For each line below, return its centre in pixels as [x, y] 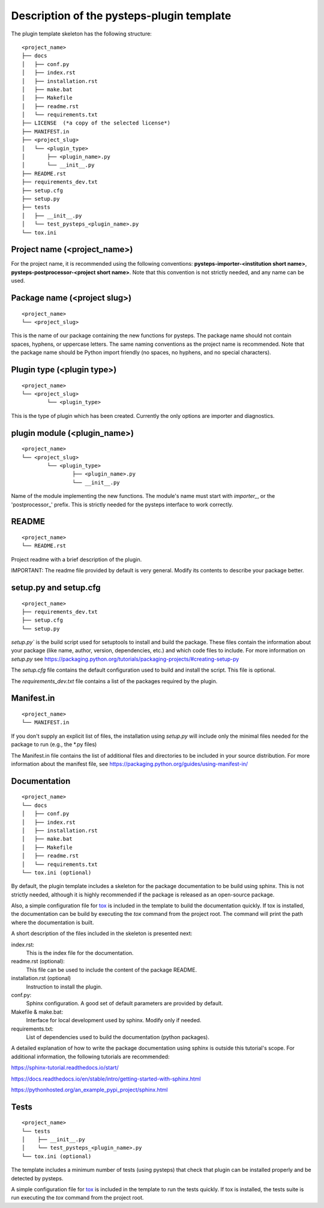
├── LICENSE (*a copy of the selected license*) [96, 123]
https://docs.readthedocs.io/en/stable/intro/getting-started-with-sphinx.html [106, 1079]
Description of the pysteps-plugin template [121, 16]
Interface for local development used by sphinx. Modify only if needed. [114, 1020]
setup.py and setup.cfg [56, 587]
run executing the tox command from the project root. [77, 1198]
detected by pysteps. [37, 1178]
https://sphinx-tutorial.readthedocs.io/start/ [65, 1068]
